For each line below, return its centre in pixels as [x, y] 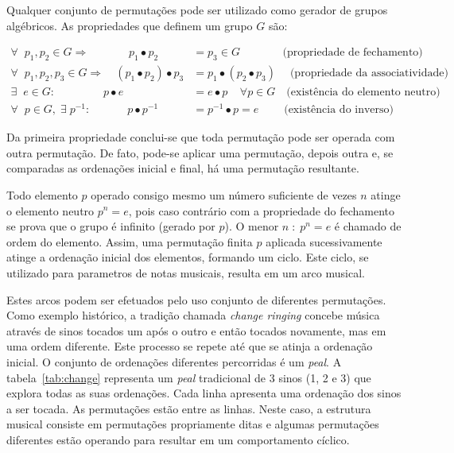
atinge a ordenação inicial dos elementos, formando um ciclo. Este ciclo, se [188, 257]
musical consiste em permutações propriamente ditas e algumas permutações [193, 424]
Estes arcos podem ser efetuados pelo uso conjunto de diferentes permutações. [196, 299]
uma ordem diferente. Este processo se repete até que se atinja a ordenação [190, 346]
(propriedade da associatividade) [369, 74]
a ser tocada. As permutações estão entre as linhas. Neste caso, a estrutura [189, 408]
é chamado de [368, 226]
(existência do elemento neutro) [363, 93]
